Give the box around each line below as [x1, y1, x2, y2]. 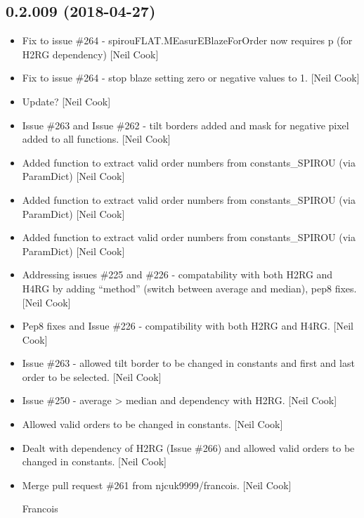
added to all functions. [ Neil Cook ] [22, 131, 171, 146]
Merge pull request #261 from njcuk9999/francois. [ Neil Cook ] [22, 477, 292, 492]
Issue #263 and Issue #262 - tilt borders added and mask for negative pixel [22, 117, 349, 132]
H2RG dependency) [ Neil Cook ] [22, 46, 159, 61]
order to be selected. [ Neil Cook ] [22, 369, 162, 384]
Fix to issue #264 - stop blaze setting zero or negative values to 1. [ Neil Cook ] [22, 70, 360, 85]
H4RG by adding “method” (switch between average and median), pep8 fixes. [22, 280, 357, 295]
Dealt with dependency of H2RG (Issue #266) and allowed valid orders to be [22, 440, 355, 455]
